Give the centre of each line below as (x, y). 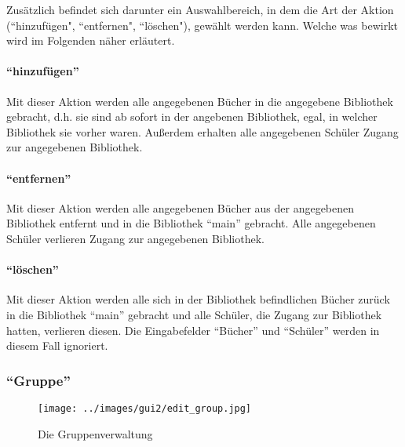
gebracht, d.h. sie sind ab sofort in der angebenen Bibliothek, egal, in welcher (192, 116)
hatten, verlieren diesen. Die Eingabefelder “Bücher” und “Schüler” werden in (193, 330)
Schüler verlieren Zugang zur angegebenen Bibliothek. (135, 238)
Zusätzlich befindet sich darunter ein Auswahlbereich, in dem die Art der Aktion (200, 9)
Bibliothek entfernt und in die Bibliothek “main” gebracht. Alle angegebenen (191, 223)
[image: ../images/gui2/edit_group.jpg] (145, 408)
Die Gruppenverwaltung (95, 433)
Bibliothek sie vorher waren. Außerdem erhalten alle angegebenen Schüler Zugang (202, 131)
